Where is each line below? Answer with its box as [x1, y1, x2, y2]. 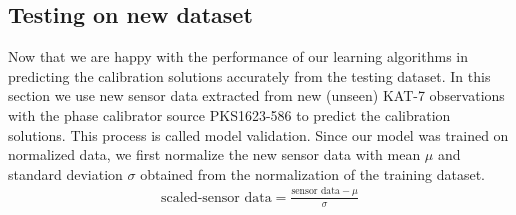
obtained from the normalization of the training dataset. [140, 163, 485, 184]
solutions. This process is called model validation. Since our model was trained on [8, 124, 509, 145]
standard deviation [8, 163, 123, 184]
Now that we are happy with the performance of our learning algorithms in [8, 46, 468, 67]
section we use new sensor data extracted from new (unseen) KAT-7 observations [8, 85, 505, 106]
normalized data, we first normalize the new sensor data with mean [8, 144, 421, 165]
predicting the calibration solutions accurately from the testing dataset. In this [8, 65, 491, 86]
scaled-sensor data [161, 190, 272, 205]
